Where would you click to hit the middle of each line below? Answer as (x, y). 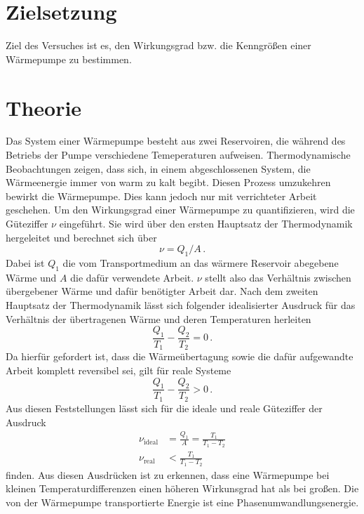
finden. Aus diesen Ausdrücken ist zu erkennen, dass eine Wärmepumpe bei (168, 474)
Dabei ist (25, 262)
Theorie (44, 107)
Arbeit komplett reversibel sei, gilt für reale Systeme (119, 370)
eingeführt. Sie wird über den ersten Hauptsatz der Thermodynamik (206, 223)
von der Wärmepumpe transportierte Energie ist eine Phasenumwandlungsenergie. (182, 502)
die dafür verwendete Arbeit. (132, 277)
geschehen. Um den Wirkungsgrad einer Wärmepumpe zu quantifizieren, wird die (180, 210)
